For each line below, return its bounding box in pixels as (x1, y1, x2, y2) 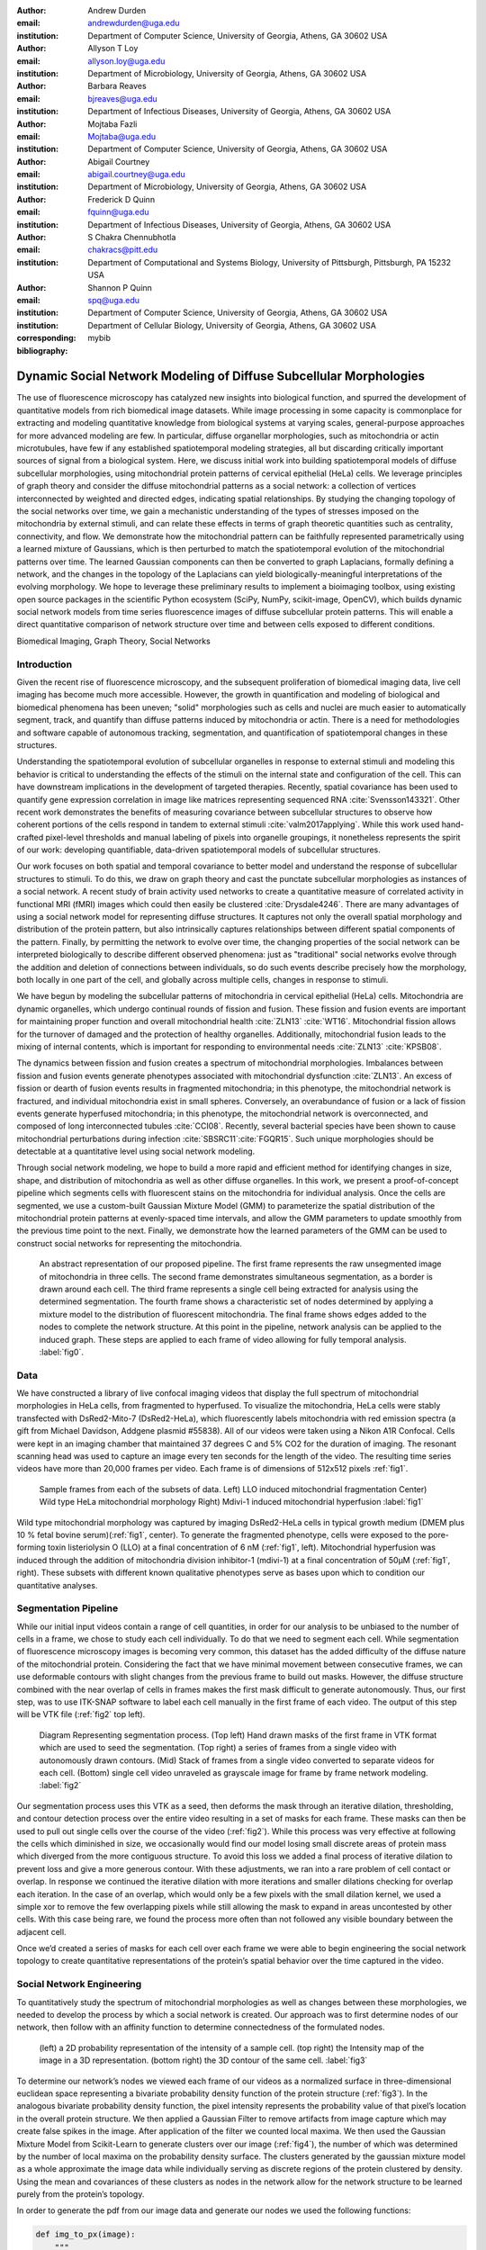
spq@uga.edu (87, 294, 139, 305)
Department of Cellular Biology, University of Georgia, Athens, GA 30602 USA (87, 319, 377, 330)
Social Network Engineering (16, 1978, 142, 1991)
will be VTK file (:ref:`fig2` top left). (16, 1709, 146, 1720)
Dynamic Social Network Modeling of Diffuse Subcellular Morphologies (16, 369, 425, 384)
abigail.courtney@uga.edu (87, 169, 186, 180)
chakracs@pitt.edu (87, 244, 158, 256)
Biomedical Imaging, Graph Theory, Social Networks (16, 635, 211, 646)
